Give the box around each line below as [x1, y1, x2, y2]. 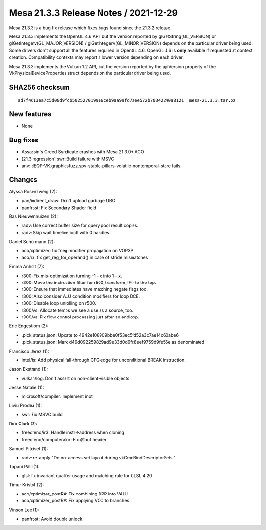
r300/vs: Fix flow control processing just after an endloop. [21, 314, 140, 320]
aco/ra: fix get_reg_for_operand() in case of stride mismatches [21, 254, 148, 260]
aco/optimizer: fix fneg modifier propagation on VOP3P [21, 247, 133, 253]
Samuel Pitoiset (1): [9, 445, 48, 451]
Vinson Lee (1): [9, 507, 39, 513]
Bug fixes [9, 136, 39, 144]
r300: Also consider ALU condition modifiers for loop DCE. [21, 293, 140, 299]
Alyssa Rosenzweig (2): [9, 188, 57, 194]
